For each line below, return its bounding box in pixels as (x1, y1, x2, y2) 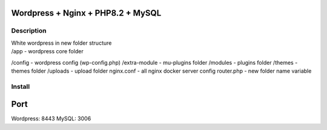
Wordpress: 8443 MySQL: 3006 (11, 115, 91, 122)
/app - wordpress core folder (11, 48, 84, 55)
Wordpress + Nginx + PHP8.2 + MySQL (11, 8, 162, 18)
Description (11, 27, 47, 35)
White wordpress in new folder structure (11, 39, 112, 47)
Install (11, 82, 30, 91)
